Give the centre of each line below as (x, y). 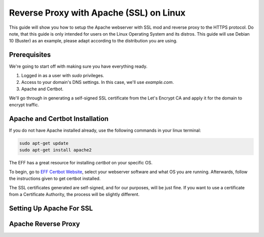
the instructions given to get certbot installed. (55, 178)
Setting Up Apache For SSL (51, 208)
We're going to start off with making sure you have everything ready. (78, 66)
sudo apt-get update (44, 143)
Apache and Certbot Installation (59, 119)
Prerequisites (30, 55)
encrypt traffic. (24, 105)
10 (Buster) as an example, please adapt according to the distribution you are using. (93, 41)
